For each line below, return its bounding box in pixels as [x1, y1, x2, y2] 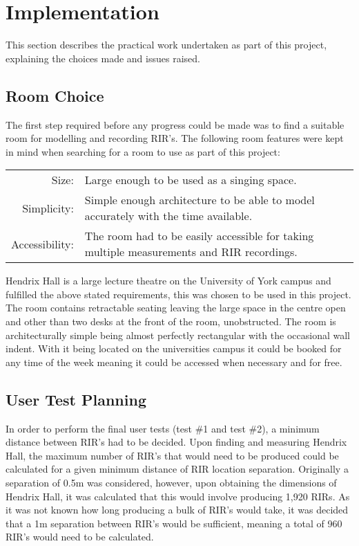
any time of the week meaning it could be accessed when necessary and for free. [6, 354, 342, 369]
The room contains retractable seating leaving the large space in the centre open [6, 300, 346, 315]
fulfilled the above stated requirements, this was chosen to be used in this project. [6, 286, 351, 301]
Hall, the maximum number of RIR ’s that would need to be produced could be [6, 448, 339, 462]
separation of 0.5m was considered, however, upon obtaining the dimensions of [6, 475, 337, 490]
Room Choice [6, 84, 104, 106]
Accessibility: [11, 235, 74, 252]
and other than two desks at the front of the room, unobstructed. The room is [6, 314, 336, 329]
